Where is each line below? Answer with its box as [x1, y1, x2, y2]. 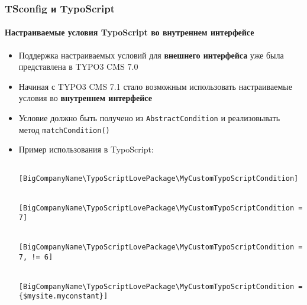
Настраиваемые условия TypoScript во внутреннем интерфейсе [5, 26, 254, 38]
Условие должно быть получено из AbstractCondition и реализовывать [18, 112, 280, 124]
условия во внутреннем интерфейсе [18, 92, 152, 104]
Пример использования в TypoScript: [18, 143, 154, 155]
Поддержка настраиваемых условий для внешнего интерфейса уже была [18, 48, 284, 61]
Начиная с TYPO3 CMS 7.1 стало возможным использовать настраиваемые [18, 80, 292, 92]
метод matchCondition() [18, 123, 110, 135]
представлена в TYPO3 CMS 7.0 [18, 60, 138, 73]
